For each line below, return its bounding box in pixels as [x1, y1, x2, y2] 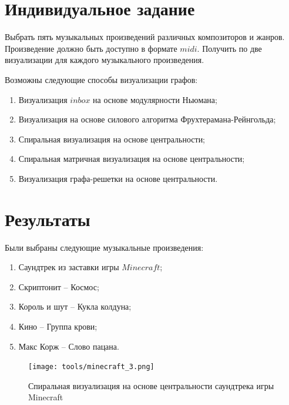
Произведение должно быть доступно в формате [5, 42, 177, 54]
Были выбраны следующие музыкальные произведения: [5, 241, 204, 253]
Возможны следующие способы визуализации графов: [5, 73, 198, 85]
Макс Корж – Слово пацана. [18, 340, 119, 352]
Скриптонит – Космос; [18, 280, 99, 293]
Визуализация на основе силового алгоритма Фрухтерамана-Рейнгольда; [18, 113, 276, 125]
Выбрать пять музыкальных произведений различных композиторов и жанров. [5, 31, 285, 43]
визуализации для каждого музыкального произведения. [5, 54, 204, 66]
